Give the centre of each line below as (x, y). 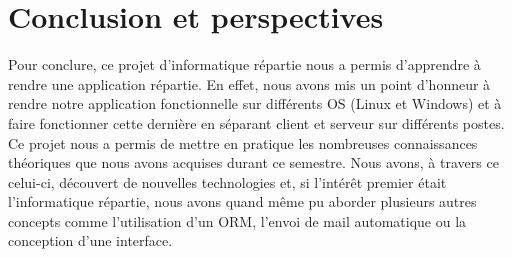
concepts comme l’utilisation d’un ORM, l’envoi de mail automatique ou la (237, 220)
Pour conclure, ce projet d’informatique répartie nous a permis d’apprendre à (244, 64)
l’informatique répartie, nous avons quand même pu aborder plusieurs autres (242, 201)
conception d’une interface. (90, 240)
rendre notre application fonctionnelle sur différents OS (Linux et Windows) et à (255, 103)
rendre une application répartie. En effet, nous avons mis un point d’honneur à (249, 83)
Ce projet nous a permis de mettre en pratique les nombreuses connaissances (243, 142)
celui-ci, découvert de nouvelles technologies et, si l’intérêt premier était (227, 181)
